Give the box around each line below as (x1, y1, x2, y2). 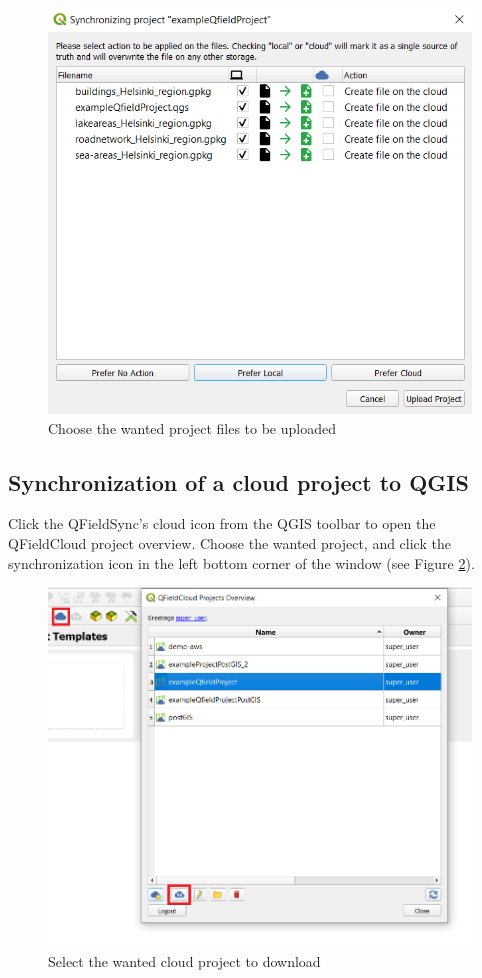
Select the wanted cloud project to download (48, 950, 321, 971)
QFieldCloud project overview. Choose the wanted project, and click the (8, 533, 451, 554)
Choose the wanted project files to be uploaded (48, 417, 336, 438)
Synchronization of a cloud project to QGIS (8, 466, 469, 497)
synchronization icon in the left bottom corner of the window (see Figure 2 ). (8, 552, 475, 573)
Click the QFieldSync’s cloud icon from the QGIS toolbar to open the (8, 513, 436, 534)
